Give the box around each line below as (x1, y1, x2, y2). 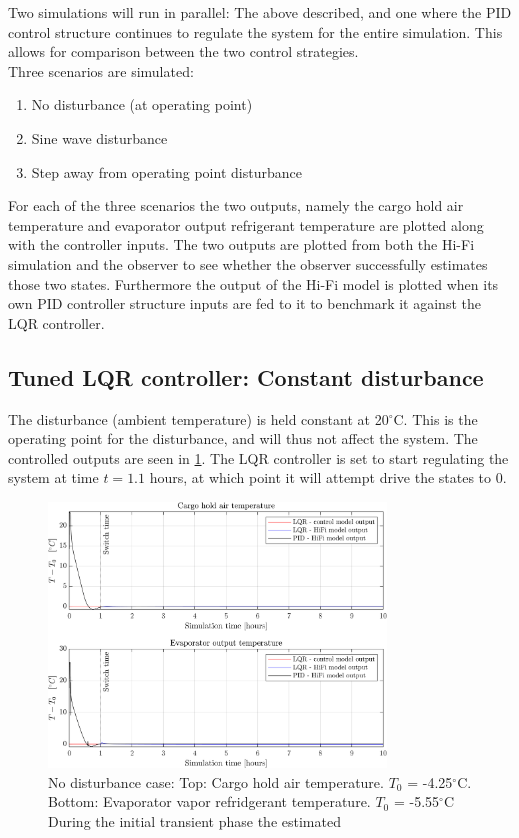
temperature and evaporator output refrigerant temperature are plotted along (8, 214, 484, 235)
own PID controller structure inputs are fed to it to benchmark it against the (8, 293, 481, 314)
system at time (8, 467, 99, 488)
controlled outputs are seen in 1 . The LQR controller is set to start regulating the (8, 447, 509, 468)
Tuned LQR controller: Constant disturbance (8, 361, 484, 392)
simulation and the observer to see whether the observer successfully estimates (8, 253, 488, 274)
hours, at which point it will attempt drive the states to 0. (149, 467, 507, 488)
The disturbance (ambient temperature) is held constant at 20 (8, 408, 389, 429)
